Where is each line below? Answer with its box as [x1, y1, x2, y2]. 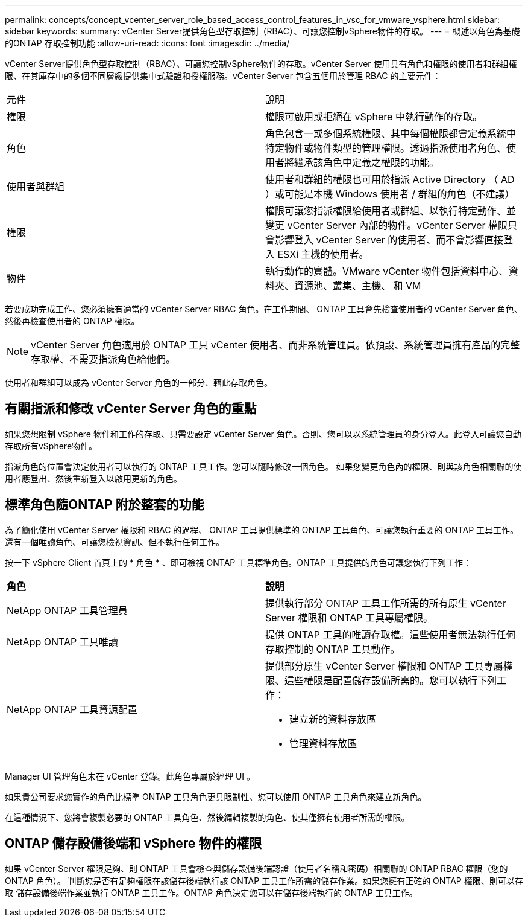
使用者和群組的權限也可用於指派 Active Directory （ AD [265, 173, 515, 185]
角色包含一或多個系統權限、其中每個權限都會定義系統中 [265, 127, 517, 139]
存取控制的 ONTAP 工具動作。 [265, 642, 400, 655]
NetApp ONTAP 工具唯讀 [7, 635, 118, 648]
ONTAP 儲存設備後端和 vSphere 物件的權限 [5, 836, 262, 851]
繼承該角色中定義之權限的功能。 [294, 156, 439, 168]
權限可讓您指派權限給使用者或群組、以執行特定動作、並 [265, 205, 517, 217]
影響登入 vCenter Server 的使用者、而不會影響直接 [275, 234, 504, 246]
